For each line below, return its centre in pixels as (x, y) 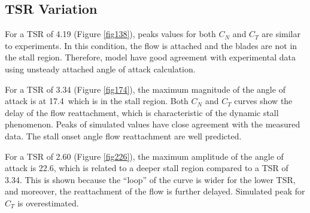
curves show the (263, 101)
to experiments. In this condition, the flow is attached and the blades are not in (151, 45)
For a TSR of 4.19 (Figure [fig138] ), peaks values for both (110, 34)
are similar (281, 34)
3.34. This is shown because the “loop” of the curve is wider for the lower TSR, (150, 179)
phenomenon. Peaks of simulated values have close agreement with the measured (153, 124)
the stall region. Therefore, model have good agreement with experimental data (150, 57)
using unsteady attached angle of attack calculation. (100, 69)
